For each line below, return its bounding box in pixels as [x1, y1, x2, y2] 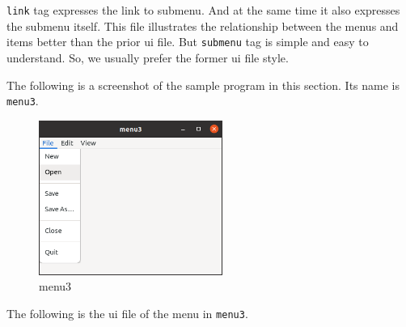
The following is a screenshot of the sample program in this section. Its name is [6, 76, 400, 93]
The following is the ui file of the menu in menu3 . [6, 304, 248, 321]
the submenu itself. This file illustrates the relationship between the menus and [6, 17, 399, 34]
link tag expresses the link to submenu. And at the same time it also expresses [6, 2, 400, 18]
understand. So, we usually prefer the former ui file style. [6, 49, 289, 66]
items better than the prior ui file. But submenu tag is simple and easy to [6, 33, 369, 50]
